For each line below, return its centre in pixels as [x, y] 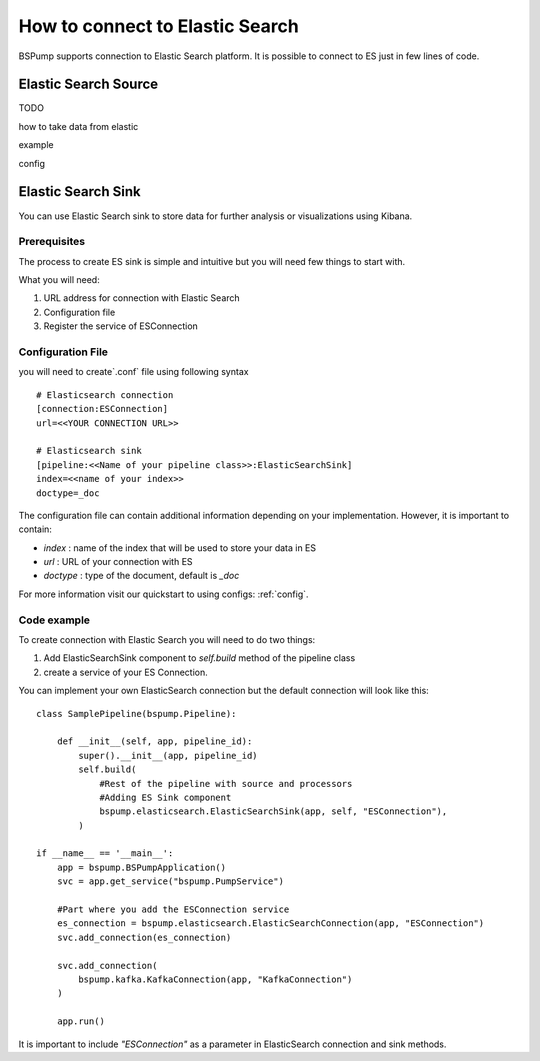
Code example [54, 620]
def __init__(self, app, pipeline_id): [154, 741]
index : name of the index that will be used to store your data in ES [180, 547]
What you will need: [59, 280]
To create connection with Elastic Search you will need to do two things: [167, 639]
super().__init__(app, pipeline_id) [168, 755]
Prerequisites [51, 242]
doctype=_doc [68, 493]
